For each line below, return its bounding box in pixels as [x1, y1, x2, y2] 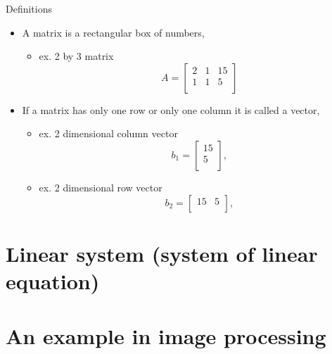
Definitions [6, 1, 53, 15]
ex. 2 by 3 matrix [39, 49, 114, 63]
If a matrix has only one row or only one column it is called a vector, [22, 102, 320, 117]
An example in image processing [6, 322, 326, 350]
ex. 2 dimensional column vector [39, 126, 178, 141]
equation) [6, 266, 100, 295]
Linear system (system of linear [6, 239, 318, 267]
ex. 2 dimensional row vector [39, 179, 162, 194]
